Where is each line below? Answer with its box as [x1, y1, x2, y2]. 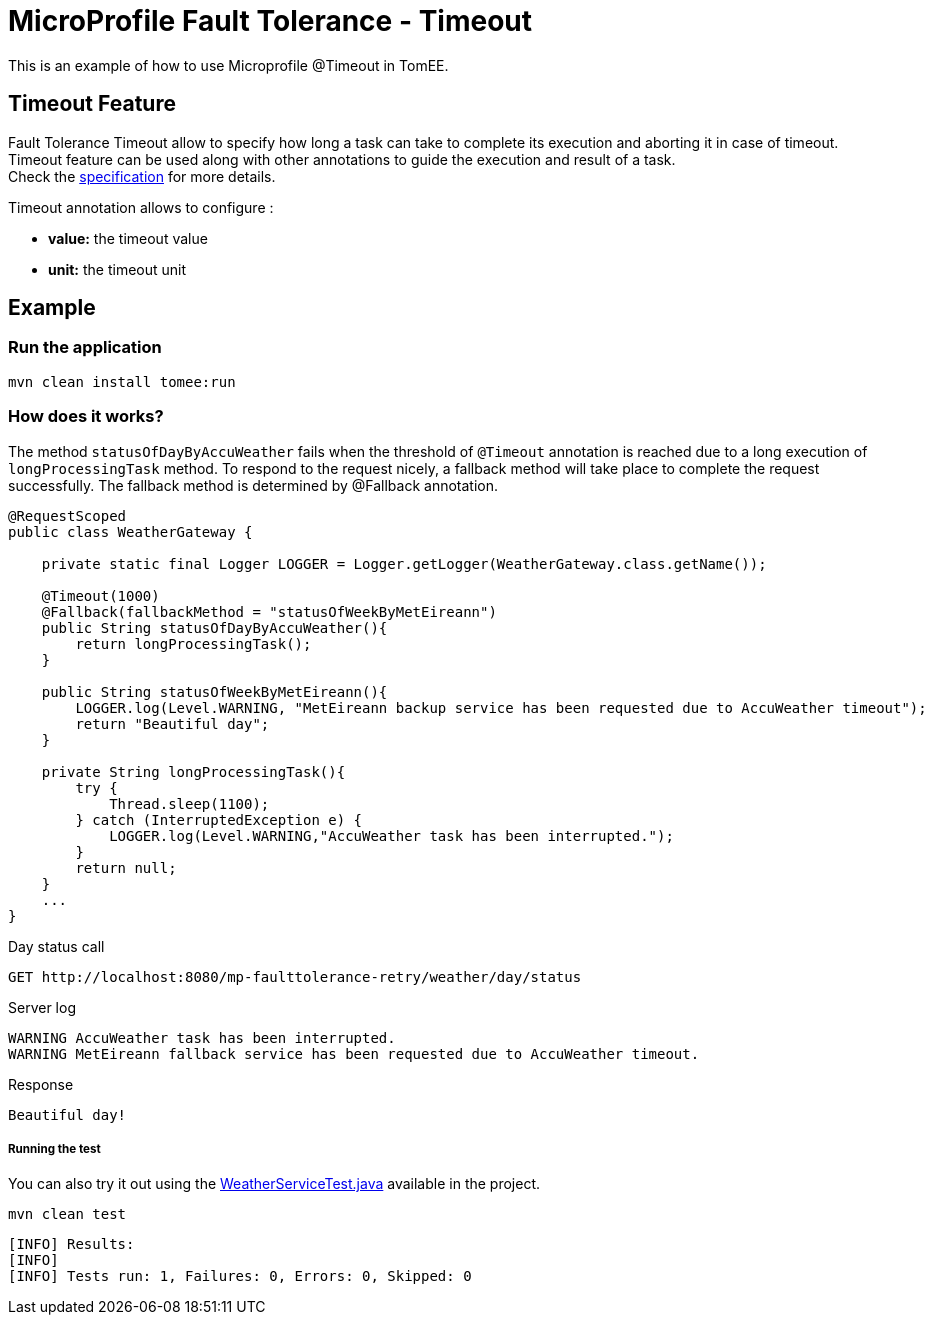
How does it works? [8, 406, 164, 427]
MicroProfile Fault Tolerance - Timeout [8, 4, 533, 38]
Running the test [8, 1141, 101, 1156]
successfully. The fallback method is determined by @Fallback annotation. [8, 476, 499, 494]
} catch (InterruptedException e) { [75, 811, 363, 828]
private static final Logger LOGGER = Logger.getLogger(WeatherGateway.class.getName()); [41, 555, 767, 572]
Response [8, 1075, 74, 1093]
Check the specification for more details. [8, 167, 276, 185]
